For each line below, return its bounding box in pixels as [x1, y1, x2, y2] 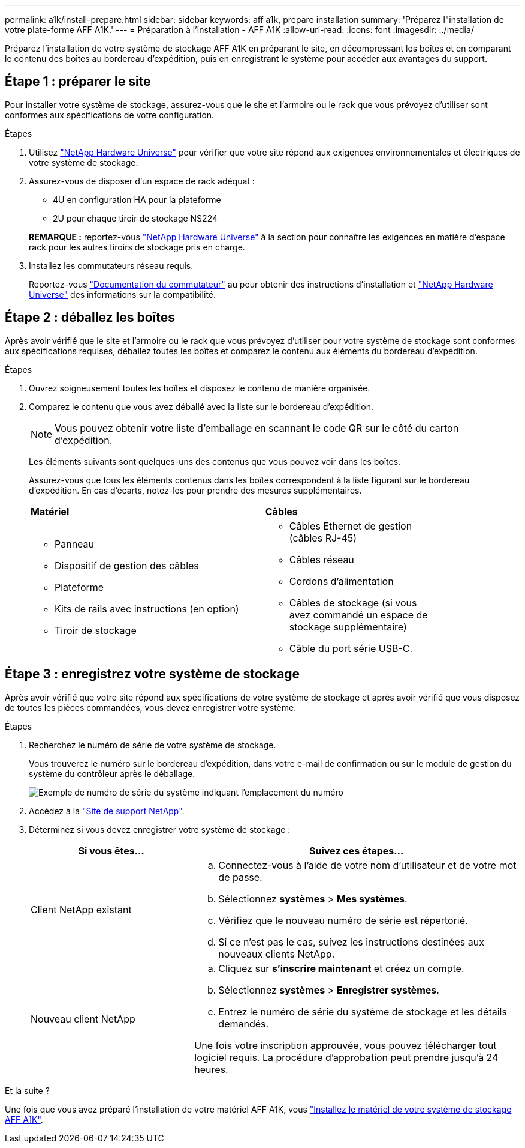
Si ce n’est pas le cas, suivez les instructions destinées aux [218, 935, 484, 948]
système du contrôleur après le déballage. [29, 768, 195, 779]
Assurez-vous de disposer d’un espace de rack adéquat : [29, 175, 255, 186]
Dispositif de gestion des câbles [55, 559, 199, 572]
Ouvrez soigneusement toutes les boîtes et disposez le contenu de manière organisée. [29, 382, 370, 393]
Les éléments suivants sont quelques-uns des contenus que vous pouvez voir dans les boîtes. [29, 456, 401, 467]
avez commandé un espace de [289, 608, 428, 621]
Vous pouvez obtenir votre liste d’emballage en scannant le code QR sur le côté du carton [55, 421, 459, 434]
